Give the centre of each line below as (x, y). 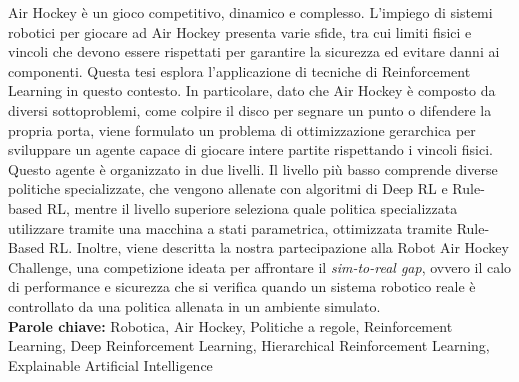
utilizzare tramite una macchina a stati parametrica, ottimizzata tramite (230, 227)
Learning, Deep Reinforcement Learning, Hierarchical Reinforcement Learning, (249, 345)
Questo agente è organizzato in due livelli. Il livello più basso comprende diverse (253, 168)
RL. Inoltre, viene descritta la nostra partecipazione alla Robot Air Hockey (279, 247)
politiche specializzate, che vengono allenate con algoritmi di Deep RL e (228, 188)
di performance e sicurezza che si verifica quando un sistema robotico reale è (242, 286)
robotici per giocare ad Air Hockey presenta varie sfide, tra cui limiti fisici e (240, 31)
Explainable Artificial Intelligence (110, 364)
